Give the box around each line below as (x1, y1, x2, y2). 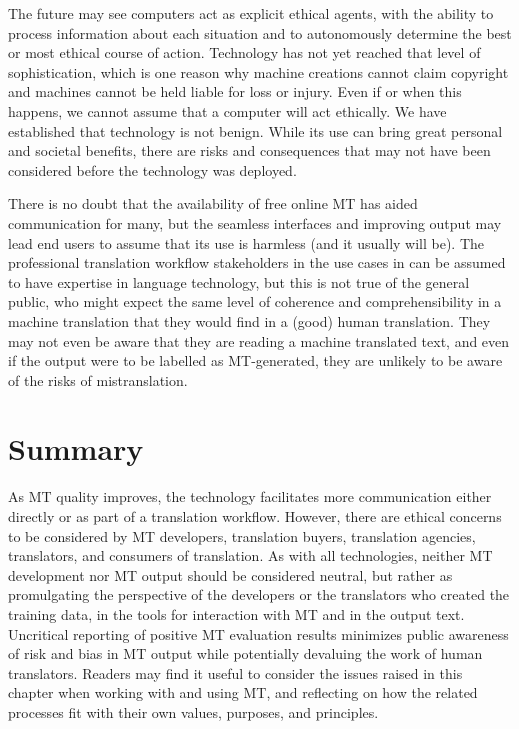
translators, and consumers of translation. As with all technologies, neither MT (8, 545, 493, 566)
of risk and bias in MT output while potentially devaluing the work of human (8, 643, 483, 664)
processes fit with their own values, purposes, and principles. (8, 701, 379, 722)
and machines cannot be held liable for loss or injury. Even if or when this (8, 81, 462, 102)
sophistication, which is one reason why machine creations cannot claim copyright (8, 61, 509, 82)
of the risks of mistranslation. (8, 369, 188, 390)
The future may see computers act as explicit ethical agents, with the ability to (8, 3, 494, 23)
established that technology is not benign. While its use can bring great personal (8, 120, 503, 141)
